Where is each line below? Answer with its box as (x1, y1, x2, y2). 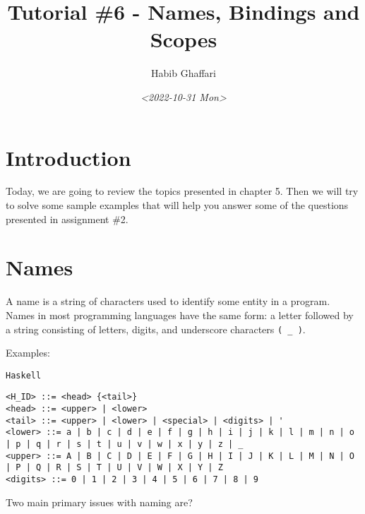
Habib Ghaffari (151, 66, 216, 80)
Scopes (150, 25, 217, 54)
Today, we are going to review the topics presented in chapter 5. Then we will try (6, 184, 359, 198)
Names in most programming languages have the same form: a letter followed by (6, 307, 354, 322)
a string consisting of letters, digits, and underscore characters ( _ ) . (6, 321, 306, 336)
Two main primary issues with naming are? (6, 494, 193, 509)
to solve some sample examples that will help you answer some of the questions (6, 198, 349, 213)
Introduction (6, 143, 131, 172)
